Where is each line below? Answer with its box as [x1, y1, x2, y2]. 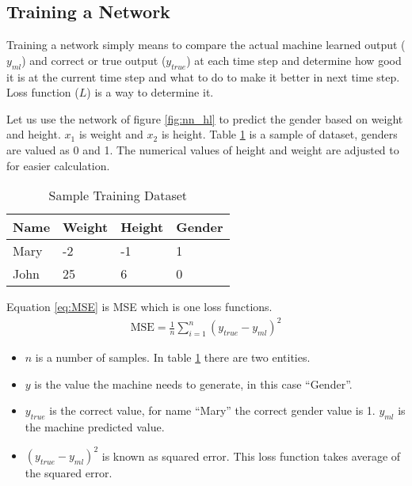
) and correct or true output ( [21, 51, 166, 68]
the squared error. [25, 465, 113, 481]
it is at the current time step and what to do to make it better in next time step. [6, 68, 400, 85]
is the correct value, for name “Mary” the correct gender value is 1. [49, 402, 376, 419]
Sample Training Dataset [48, 186, 188, 205]
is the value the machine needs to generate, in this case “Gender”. [34, 375, 353, 392]
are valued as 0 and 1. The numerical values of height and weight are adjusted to [6, 141, 399, 158]
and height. [6, 126, 61, 142]
